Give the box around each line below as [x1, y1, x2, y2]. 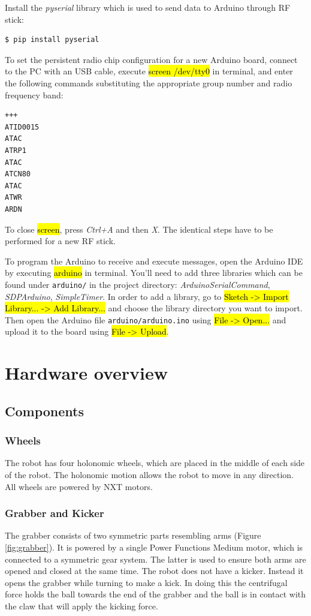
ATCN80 [5, 170, 31, 179]
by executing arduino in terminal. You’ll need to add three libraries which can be [5, 266, 303, 279]
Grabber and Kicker [5, 506, 104, 521]
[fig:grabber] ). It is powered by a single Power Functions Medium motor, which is [5, 540, 303, 553]
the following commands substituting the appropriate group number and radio [5, 76, 292, 89]
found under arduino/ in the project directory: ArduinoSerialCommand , [5, 278, 270, 290]
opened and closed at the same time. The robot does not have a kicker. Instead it [5, 564, 304, 577]
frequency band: [5, 88, 64, 101]
